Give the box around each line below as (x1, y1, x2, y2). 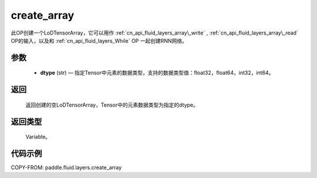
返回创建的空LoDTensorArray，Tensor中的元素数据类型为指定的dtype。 (25, 101, 199, 108)
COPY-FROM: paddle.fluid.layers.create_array (11, 164, 122, 171)
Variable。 (25, 133, 51, 141)
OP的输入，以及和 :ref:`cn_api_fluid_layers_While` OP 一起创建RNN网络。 (11, 37, 188, 44)
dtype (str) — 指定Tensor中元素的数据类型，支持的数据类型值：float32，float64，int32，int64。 (40, 69, 274, 76)
